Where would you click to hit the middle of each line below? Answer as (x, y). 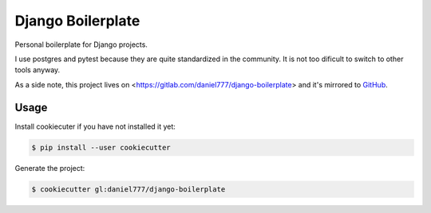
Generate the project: (50, 168)
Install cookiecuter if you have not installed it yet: (95, 126)
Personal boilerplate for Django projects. (81, 45)
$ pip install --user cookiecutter (101, 147)
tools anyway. (38, 70)
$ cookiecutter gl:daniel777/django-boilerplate (129, 189)
